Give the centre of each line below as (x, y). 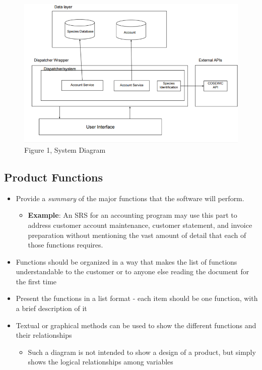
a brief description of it (51, 308)
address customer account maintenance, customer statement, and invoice (140, 225)
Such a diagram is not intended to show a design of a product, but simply (142, 352)
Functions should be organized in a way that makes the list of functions (126, 261)
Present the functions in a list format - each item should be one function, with (137, 298)
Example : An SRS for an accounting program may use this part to (133, 215)
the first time (36, 281)
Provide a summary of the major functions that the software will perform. (130, 198)
